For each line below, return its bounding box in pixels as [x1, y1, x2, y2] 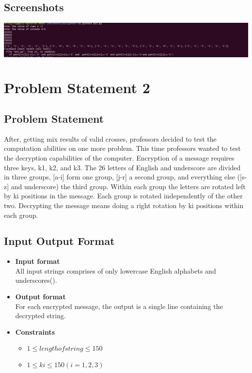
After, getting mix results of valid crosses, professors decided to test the [4, 133, 217, 144]
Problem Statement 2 [4, 78, 150, 97]
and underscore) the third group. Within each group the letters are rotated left [11, 181, 246, 191]
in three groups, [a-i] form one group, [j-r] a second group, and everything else [4, 172, 235, 182]
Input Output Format [4, 233, 115, 248]
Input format [15, 256, 60, 266]
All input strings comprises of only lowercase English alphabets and [15, 265, 216, 276]
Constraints [15, 326, 55, 337]
